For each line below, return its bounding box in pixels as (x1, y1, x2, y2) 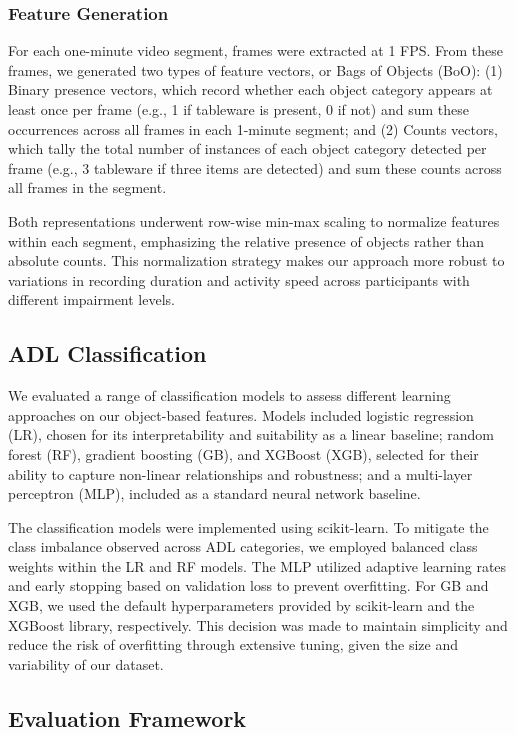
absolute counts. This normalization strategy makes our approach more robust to (8, 250, 505, 271)
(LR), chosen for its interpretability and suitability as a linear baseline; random (8, 424, 494, 445)
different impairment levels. (8, 289, 175, 310)
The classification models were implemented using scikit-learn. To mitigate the (8, 516, 489, 537)
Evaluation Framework (8, 702, 247, 733)
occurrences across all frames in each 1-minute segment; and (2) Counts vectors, (8, 118, 498, 139)
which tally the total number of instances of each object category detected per (8, 138, 487, 159)
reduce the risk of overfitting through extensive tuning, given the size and (8, 634, 458, 655)
